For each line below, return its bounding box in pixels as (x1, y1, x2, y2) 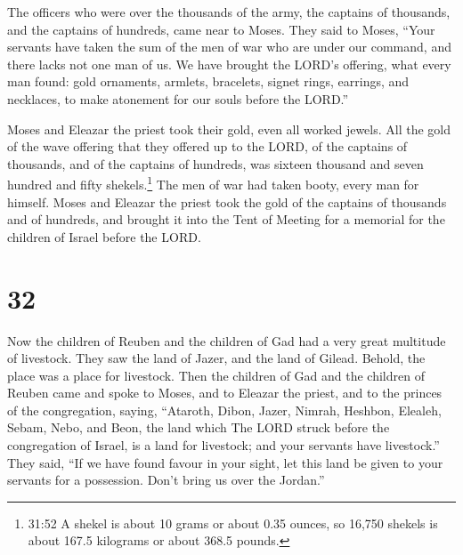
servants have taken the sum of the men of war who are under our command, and (7, 37, 451, 56)
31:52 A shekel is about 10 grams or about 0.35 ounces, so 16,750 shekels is (28, 513, 438, 532)
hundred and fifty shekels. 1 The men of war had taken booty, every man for (7, 173, 419, 193)
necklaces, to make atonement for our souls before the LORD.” (7, 89, 349, 108)
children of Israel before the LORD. (7, 227, 201, 245)
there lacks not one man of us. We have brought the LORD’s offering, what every (7, 54, 451, 73)
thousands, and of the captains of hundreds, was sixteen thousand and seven (7, 154, 424, 173)
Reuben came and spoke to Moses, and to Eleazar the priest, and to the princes (7, 383, 443, 402)
